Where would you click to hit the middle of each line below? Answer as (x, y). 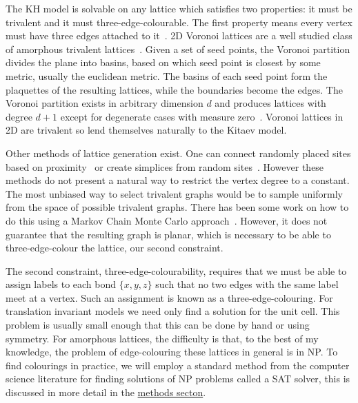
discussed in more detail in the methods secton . (106, 392)
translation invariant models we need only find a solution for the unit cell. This (173, 311)
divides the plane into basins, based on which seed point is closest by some (163, 62)
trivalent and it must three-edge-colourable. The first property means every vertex (179, 22)
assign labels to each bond (61, 284)
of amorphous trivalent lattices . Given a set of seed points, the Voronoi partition (178, 49)
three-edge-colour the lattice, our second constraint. (115, 248)
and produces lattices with (270, 103)
